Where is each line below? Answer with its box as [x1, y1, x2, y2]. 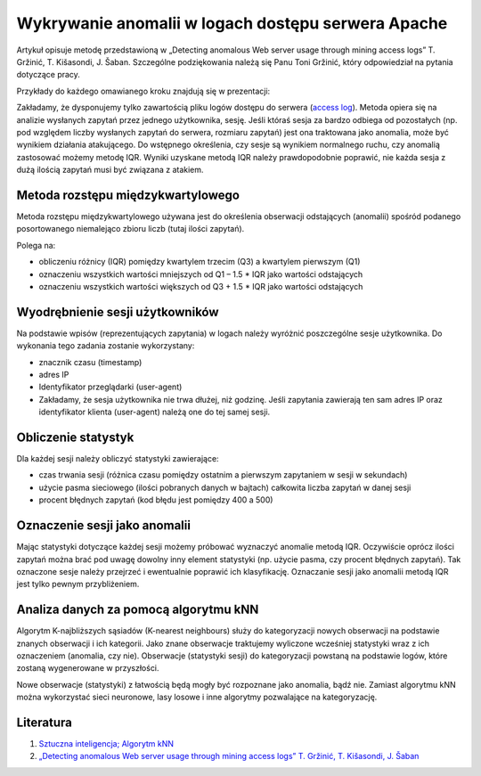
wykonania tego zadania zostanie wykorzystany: [16, 340, 195, 351]
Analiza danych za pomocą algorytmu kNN [16, 602, 259, 617]
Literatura [16, 715, 73, 730]
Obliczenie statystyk [16, 429, 135, 445]
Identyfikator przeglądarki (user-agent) [38, 381, 183, 392]
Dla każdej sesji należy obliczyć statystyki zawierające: [16, 453, 219, 464]
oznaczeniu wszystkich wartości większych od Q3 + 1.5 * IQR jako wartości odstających [38, 281, 363, 291]
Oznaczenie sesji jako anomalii [16, 518, 192, 534]
